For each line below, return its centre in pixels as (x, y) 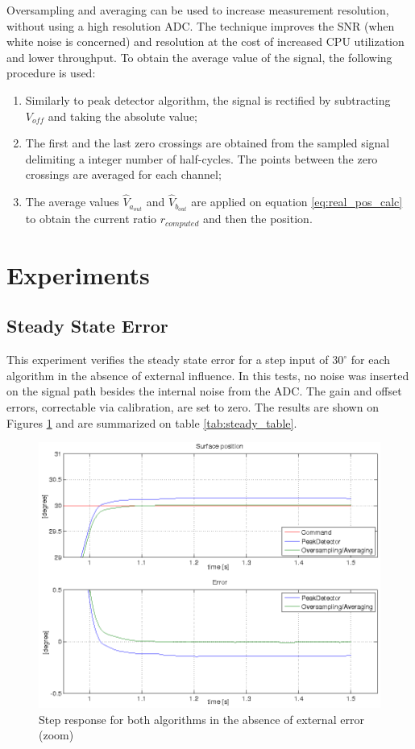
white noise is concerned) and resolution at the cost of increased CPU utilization (205, 41)
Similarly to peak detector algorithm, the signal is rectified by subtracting (208, 99)
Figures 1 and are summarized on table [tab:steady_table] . (152, 422)
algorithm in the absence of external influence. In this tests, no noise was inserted (208, 375)
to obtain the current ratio (91, 219)
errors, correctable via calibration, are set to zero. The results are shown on (193, 407)
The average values (72, 202)
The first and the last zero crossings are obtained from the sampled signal (207, 143)
